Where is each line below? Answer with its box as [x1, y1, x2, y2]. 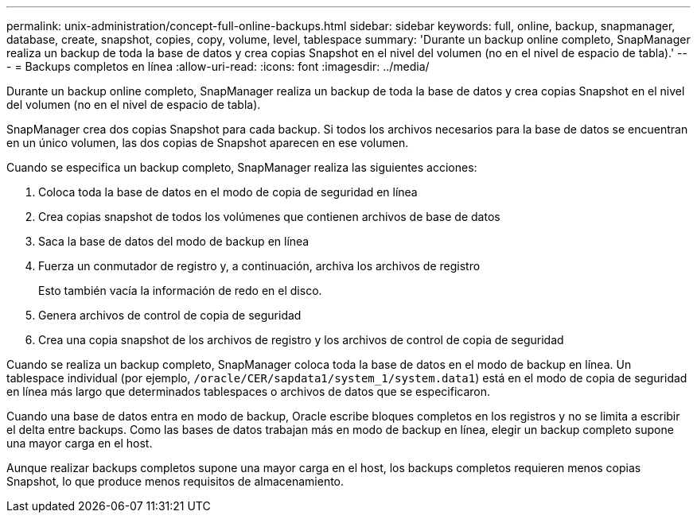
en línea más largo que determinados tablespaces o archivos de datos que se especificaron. [6, 385, 491, 398]
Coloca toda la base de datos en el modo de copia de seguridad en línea [38, 185, 418, 199]
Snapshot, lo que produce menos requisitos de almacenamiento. [6, 474, 345, 488]
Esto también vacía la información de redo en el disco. [38, 284, 322, 297]
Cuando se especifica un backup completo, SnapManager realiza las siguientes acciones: [6, 161, 477, 174]
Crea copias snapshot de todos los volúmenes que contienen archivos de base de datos [38, 210, 500, 223]
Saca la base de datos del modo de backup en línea [38, 234, 310, 248]
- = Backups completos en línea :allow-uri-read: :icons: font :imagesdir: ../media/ [6, 60, 430, 73]
